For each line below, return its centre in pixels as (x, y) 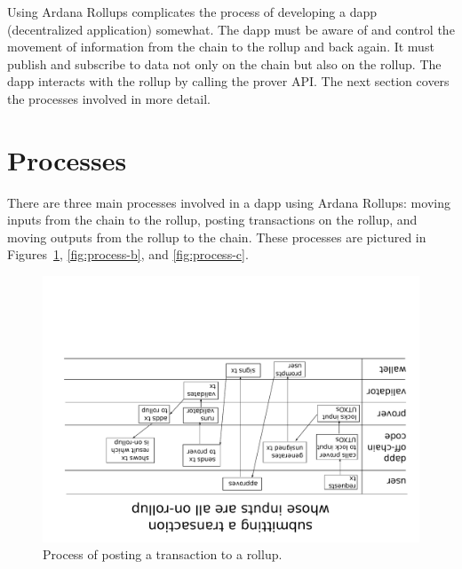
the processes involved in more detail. (109, 98)
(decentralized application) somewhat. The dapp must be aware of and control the (231, 29)
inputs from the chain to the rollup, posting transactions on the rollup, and (212, 220)
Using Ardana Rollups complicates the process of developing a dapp (192, 12)
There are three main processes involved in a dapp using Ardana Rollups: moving (229, 202)
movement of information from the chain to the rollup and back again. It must (221, 47)
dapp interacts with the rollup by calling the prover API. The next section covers (228, 81)
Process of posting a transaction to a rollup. (163, 554)
